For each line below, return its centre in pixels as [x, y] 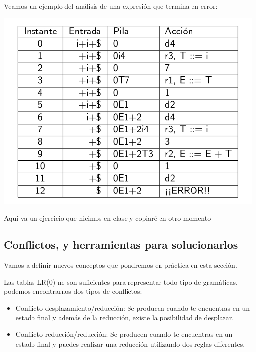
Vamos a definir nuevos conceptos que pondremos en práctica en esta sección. [121, 265]
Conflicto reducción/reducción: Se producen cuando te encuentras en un [124, 334]
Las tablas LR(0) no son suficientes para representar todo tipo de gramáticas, [121, 281]
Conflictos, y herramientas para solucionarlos [121, 244]
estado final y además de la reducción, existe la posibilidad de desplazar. [125, 317]
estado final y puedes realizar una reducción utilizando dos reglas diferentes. [130, 343]
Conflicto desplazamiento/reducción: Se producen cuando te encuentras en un [132, 307]
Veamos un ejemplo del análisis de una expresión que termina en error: [111, 6]
